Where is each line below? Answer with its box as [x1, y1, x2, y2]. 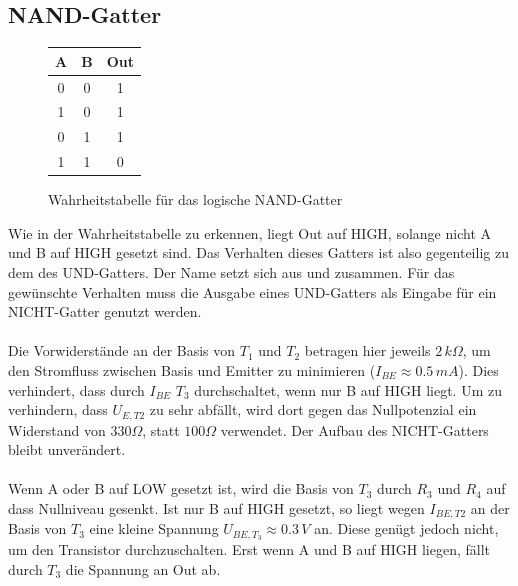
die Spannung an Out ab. [65, 558, 221, 579]
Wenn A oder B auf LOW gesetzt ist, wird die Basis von [8, 478, 354, 499]
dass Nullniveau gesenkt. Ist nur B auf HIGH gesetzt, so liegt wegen [8, 497, 425, 518]
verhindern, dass [8, 399, 108, 420]
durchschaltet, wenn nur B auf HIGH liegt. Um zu [194, 379, 502, 400]
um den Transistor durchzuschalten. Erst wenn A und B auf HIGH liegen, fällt [8, 539, 491, 560]
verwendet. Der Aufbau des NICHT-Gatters [220, 419, 489, 440]
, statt [142, 419, 180, 440]
